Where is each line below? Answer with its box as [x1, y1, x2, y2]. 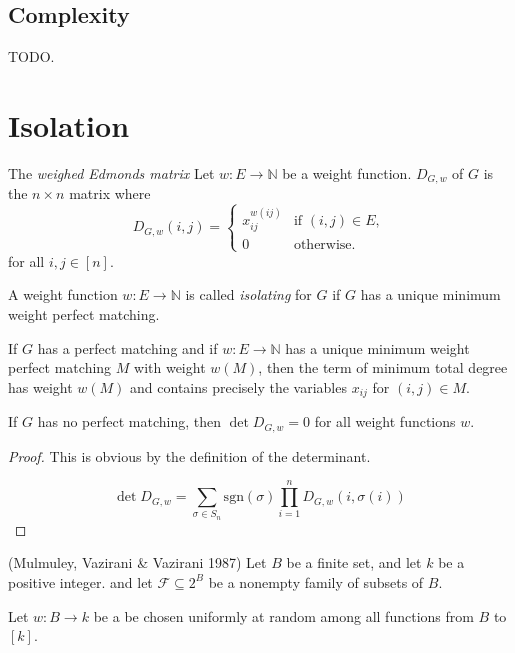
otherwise [293, 237, 352, 252]
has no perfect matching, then [37, 411, 221, 432]
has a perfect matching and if [37, 337, 218, 358]
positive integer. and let [8, 571, 153, 592]
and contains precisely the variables [130, 376, 347, 397]
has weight [8, 376, 73, 397]
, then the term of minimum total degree [258, 357, 508, 378]
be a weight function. [282, 162, 412, 183]
